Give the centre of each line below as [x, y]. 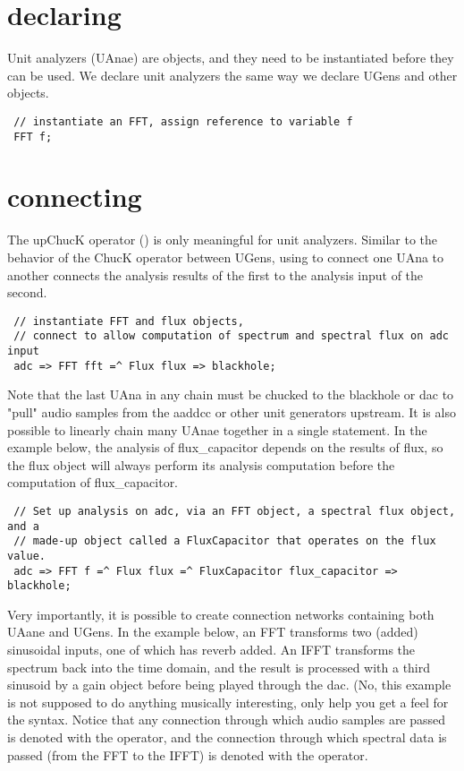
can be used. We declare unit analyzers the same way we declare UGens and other [232, 75]
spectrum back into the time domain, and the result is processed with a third [219, 667]
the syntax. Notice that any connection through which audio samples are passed [227, 720]
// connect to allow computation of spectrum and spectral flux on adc [231, 336]
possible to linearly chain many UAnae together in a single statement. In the [217, 429]
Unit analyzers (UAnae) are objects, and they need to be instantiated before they [231, 58]
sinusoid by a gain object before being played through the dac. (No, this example [229, 685]
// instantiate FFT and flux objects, [129, 321]
